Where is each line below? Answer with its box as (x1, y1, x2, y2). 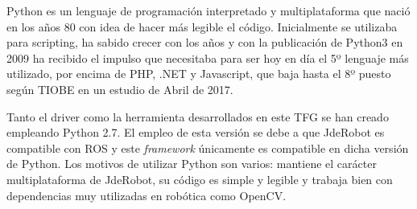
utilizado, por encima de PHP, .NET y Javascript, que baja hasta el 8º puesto (6, 65, 391, 82)
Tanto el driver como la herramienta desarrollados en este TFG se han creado (6, 108, 389, 125)
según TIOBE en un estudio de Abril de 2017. (6, 80, 233, 97)
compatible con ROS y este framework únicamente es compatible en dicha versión (6, 139, 409, 156)
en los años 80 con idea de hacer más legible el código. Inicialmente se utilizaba (6, 18, 398, 35)
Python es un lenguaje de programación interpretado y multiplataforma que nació (6, 2, 411, 18)
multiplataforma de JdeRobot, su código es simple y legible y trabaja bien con (6, 170, 393, 187)
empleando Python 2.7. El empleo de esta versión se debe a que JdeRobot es (6, 124, 385, 141)
